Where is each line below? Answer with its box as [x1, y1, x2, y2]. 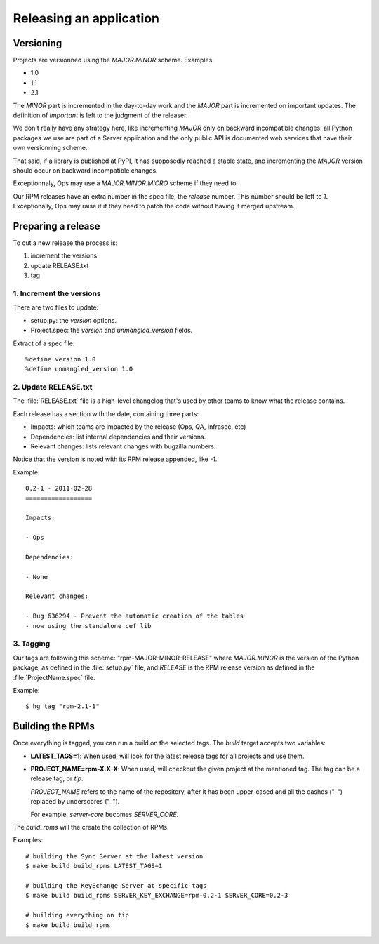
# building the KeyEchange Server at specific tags [25, 882, 207, 889]
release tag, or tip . [30, 774, 84, 783]
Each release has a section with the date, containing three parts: [13, 409, 199, 418]
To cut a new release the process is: [13, 239, 118, 247]
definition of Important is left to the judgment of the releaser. [13, 111, 188, 119]
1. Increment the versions [13, 288, 101, 298]
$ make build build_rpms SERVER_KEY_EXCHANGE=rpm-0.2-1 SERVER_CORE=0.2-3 [25, 891, 288, 900]
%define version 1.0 [25, 355, 96, 363]
